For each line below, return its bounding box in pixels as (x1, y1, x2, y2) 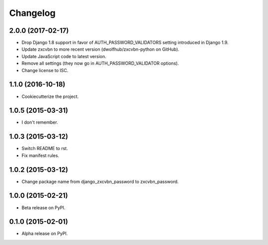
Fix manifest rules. (21, 152, 60, 159)
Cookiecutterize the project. (21, 93, 79, 99)
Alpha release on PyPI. (21, 231, 68, 237)
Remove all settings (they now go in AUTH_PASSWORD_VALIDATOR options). (21, 60, 179, 67)
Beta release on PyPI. (21, 204, 66, 211)
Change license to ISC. (21, 67, 68, 73)
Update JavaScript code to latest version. (21, 53, 107, 59)
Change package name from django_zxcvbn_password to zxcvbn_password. (21, 178, 179, 184)
